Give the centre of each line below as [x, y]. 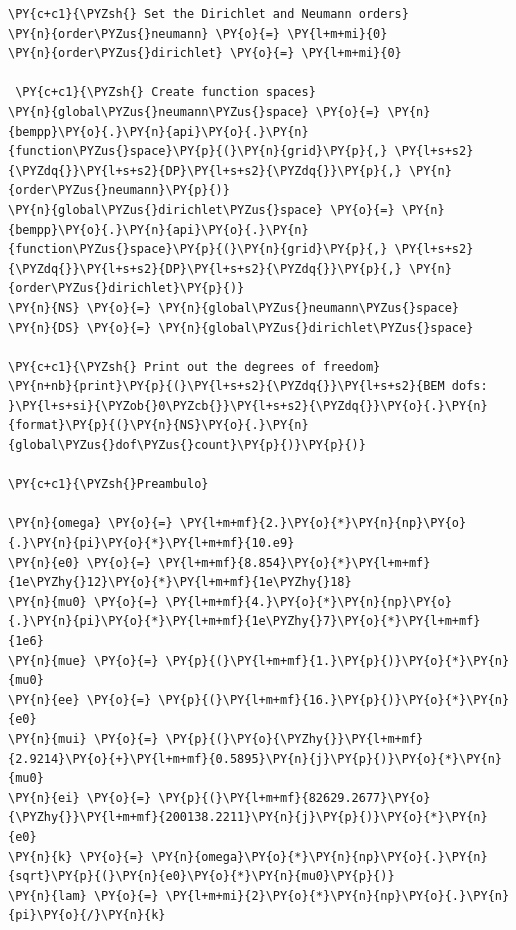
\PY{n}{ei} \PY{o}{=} [80, 797]
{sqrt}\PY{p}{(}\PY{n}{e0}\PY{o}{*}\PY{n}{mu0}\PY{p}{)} [201, 876]
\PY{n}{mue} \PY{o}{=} [83, 660]
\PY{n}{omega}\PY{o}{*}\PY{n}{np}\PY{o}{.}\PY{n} [319, 856]
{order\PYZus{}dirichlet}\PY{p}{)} [126, 288]
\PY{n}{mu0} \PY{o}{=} [83, 601]
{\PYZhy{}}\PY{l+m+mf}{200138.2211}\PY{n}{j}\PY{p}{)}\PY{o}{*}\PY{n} [248, 817]
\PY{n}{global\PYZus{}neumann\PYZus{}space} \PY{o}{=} [194, 111]
